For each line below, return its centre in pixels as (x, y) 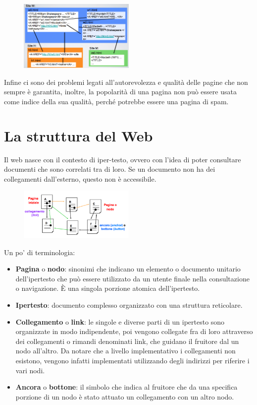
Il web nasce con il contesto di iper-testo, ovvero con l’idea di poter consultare (123, 159)
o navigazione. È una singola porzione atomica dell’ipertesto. (108, 288)
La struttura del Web (78, 135)
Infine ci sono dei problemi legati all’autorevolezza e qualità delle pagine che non (126, 82)
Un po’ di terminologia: (40, 252)
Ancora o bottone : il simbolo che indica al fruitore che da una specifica (127, 387)
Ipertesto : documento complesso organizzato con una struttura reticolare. (129, 305)
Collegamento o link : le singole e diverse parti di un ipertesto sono (120, 321)
